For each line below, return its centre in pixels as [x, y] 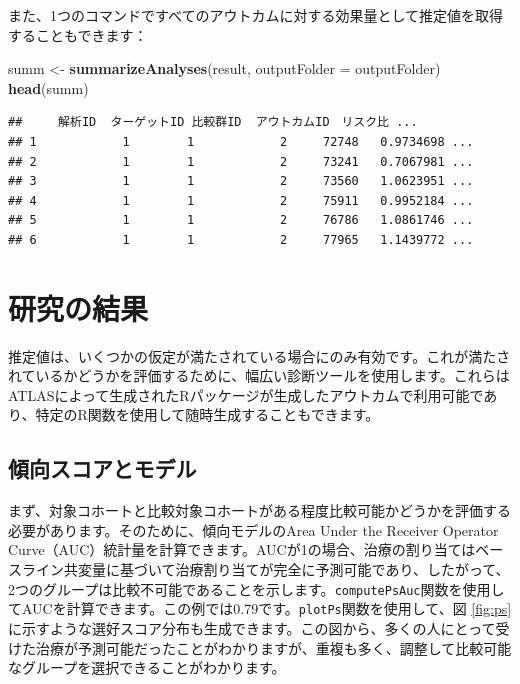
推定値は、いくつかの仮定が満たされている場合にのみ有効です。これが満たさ [259, 355]
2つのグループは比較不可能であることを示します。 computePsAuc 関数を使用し [256, 588]
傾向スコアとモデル [102, 468]
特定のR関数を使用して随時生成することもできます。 [207, 414]
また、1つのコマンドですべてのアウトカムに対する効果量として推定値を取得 [256, 15]
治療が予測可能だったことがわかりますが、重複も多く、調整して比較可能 [273, 647]
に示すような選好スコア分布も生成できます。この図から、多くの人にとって [252, 627]
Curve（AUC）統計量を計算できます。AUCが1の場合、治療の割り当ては [242, 549]
